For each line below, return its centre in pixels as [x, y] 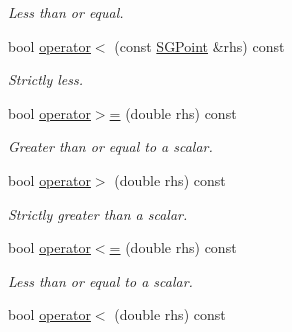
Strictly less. [45, 79]
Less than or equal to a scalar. [100, 280]
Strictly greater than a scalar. [98, 213]
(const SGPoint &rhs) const [199, 45]
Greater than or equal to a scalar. [110, 146]
